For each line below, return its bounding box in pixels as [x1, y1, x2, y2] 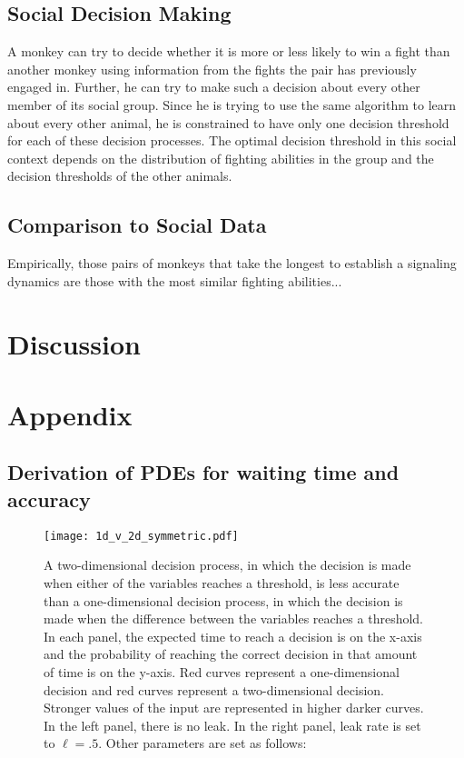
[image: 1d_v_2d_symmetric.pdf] [44, 529, 239, 543]
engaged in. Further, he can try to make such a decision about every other [7, 77, 420, 96]
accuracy [7, 484, 91, 513]
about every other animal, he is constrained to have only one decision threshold [7, 113, 449, 132]
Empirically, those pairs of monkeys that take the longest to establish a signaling [7, 254, 457, 273]
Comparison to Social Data [7, 211, 267, 239]
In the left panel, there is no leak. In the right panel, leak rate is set [44, 715, 421, 734]
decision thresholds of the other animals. [7, 166, 232, 185]
